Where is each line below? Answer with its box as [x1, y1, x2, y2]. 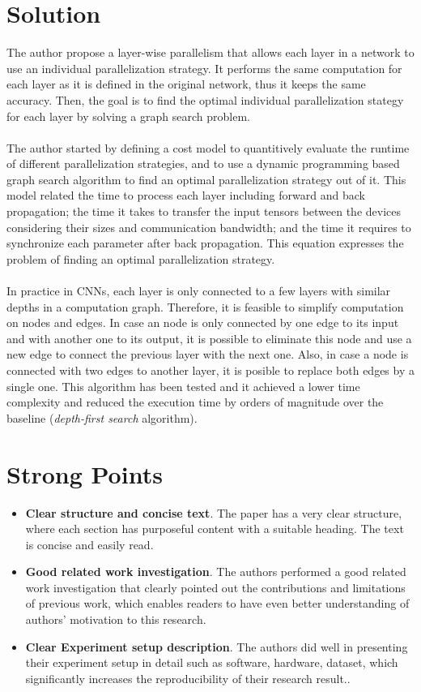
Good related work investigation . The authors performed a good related [25, 563, 406, 580]
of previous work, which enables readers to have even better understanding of [25, 595, 410, 612]
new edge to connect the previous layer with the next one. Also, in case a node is [6, 346, 409, 363]
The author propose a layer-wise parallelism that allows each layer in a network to [6, 44, 415, 61]
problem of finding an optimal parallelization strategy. [6, 250, 275, 267]
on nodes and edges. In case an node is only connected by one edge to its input [6, 314, 399, 331]
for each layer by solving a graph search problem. [6, 107, 250, 124]
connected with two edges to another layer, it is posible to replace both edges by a [6, 362, 415, 378]
